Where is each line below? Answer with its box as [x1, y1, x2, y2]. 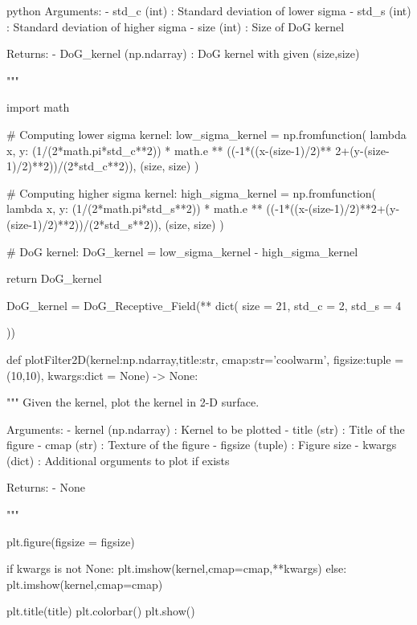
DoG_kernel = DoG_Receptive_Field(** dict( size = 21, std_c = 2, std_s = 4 [6, 296, 402, 313]
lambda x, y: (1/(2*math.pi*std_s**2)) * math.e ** [6, 200, 263, 217]
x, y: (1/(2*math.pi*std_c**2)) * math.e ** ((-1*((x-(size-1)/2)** [6, 141, 332, 158]
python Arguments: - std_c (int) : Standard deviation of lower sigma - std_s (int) [6, 2, 411, 18]
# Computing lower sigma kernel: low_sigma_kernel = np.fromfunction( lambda [6, 125, 407, 142]
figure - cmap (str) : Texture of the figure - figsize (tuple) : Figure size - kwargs [6, 436, 397, 453]
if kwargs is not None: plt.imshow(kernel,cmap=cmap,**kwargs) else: [6, 560, 347, 577]
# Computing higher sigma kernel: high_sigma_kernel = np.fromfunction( [6, 184, 377, 201]
